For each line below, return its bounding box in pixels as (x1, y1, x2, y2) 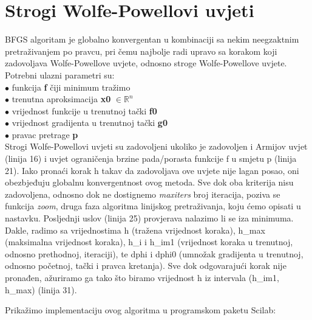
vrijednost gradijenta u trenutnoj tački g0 (12, 116, 168, 129)
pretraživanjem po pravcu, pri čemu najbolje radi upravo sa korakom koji (5, 44, 277, 57)
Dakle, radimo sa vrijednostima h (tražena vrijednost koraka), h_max (5, 223, 265, 236)
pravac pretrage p (12, 128, 78, 141)
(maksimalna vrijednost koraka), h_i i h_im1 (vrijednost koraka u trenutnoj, (5, 235, 293, 248)
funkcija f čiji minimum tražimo (12, 80, 131, 93)
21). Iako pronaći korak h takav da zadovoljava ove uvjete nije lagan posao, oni (5, 164, 299, 176)
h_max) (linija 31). (5, 283, 77, 296)
